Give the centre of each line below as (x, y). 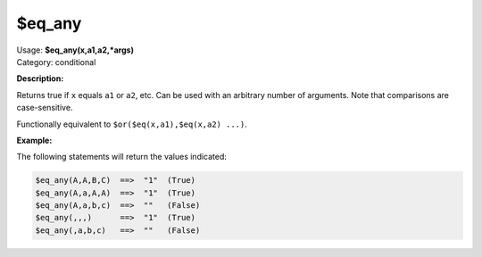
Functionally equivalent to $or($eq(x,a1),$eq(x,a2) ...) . (132, 124)
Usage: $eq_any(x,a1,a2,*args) (75, 50)
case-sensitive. (45, 108)
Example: (34, 140)
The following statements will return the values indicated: (122, 157)
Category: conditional (56, 62)
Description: (40, 79)
